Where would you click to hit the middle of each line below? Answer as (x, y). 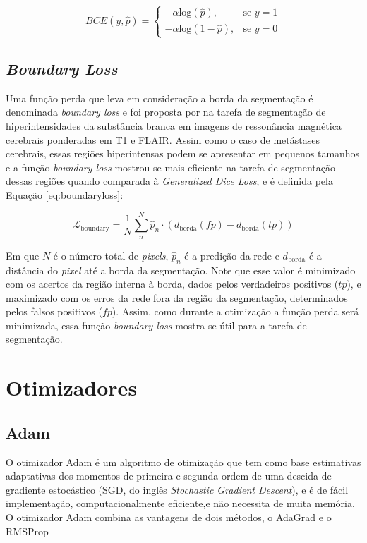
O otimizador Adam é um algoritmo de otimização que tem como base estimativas (183, 462)
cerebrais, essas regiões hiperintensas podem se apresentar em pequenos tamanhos (183, 153)
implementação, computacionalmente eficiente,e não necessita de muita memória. (180, 503)
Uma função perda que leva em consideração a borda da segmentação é (160, 98)
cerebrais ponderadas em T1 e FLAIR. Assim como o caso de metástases (163, 139)
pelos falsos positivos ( (54, 311)
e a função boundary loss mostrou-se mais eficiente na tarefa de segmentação (171, 167)
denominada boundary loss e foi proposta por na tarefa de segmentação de (166, 112)
